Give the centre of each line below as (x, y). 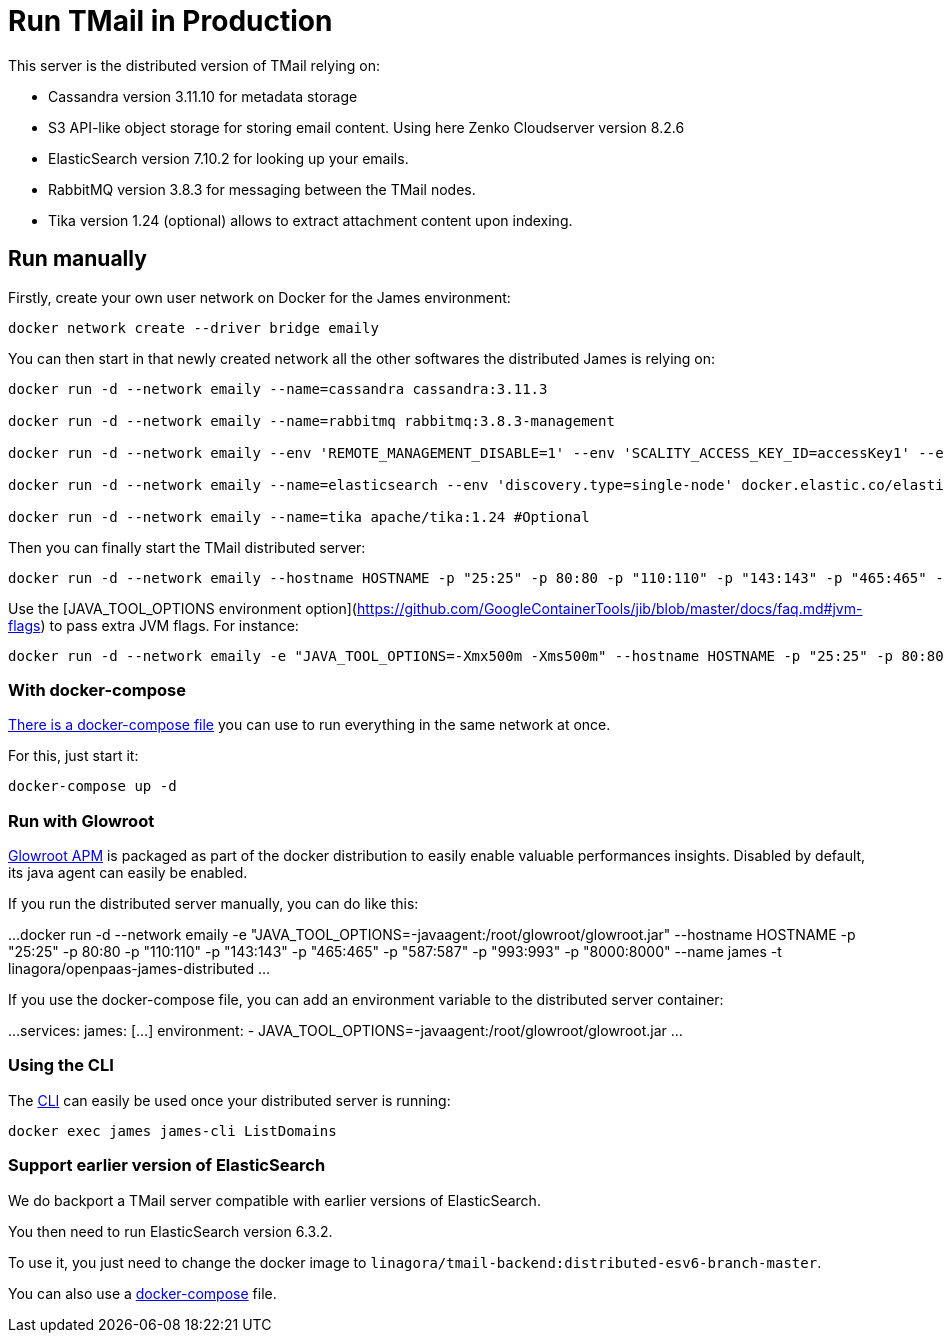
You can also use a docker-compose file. (142, 1293)
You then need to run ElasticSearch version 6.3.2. (170, 1231)
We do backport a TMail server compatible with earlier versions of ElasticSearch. (274, 1200)
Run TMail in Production (170, 21)
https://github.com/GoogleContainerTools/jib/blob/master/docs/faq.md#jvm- (609, 608)
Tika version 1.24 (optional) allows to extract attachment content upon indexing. (310, 220)
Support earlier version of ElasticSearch (167, 1165)
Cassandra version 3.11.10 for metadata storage (203, 96)
